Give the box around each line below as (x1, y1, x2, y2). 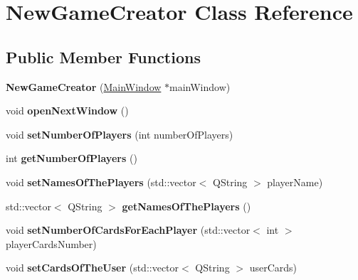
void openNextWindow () (6, 103, 129, 118)
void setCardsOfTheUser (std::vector (6, 260, 179, 275)
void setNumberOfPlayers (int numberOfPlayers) (6, 126, 233, 141)
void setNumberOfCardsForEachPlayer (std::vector (6, 222, 251, 237)
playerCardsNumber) (6, 236, 97, 251)
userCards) (249, 260, 297, 275)
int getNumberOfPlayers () (6, 151, 137, 166)
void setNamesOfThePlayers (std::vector (6, 174, 196, 189)
